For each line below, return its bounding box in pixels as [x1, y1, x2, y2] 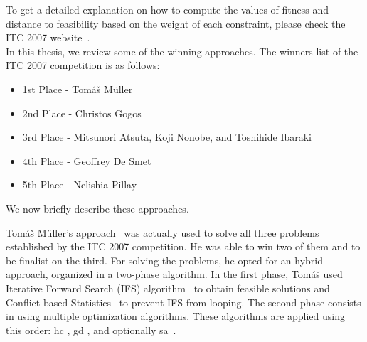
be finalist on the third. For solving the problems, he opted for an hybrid [6, 252, 323, 267]
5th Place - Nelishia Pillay [22, 177, 137, 192]
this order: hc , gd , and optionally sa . [6, 322, 176, 337]
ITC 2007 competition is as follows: [6, 58, 160, 73]
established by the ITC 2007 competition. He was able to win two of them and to [6, 239, 361, 254]
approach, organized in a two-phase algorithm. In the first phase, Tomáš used [6, 267, 343, 282]
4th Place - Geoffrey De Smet [22, 153, 151, 168]
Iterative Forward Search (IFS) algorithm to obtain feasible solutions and [6, 280, 330, 295]
